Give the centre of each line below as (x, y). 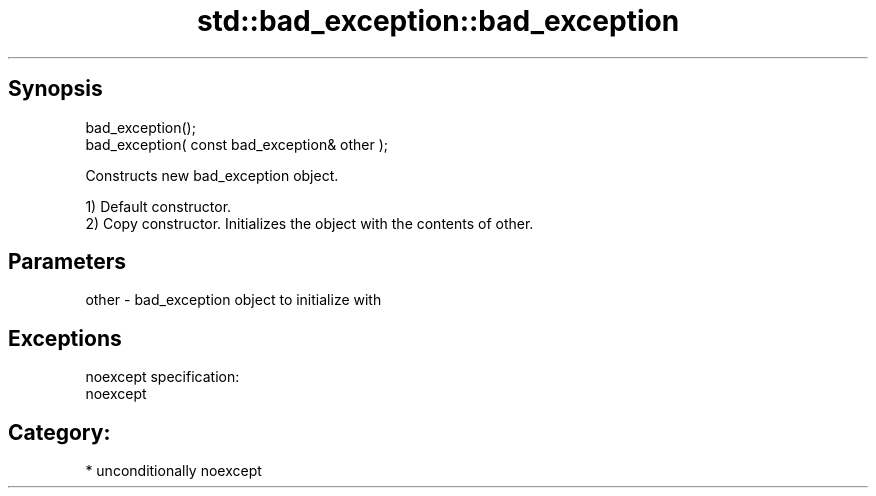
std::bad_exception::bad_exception (438, 21)
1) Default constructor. (158, 206)
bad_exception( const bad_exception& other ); (237, 144)
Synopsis (55, 89)
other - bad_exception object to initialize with (233, 300)
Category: (59, 432)
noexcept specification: (162, 377)
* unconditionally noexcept (173, 471)
